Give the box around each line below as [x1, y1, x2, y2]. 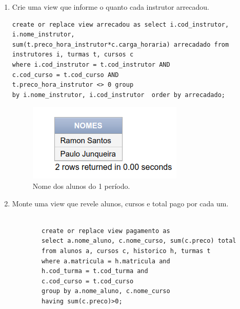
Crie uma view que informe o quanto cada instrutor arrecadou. [12, 2, 209, 12]
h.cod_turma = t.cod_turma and [42, 267, 148, 275]
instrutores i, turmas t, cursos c [12, 51, 134, 59]
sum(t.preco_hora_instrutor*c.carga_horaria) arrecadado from [12, 41, 229, 48]
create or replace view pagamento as [42, 227, 170, 235]
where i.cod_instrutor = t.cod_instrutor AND [12, 61, 170, 68]
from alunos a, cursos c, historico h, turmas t [42, 247, 211, 255]
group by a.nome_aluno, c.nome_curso [42, 287, 170, 295]
